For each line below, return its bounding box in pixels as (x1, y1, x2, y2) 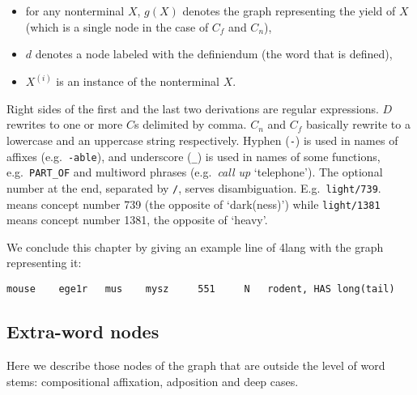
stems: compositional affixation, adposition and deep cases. (6, 372, 299, 389)
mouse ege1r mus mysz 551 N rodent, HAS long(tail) (6, 283, 395, 295)
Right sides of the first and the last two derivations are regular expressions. (6, 100, 379, 117)
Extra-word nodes (6, 319, 160, 344)
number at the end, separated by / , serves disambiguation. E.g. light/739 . (6, 179, 381, 196)
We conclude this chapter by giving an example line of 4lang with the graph (6, 238, 384, 255)
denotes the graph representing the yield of (182, 2, 396, 19)
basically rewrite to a (306, 116, 411, 133)
